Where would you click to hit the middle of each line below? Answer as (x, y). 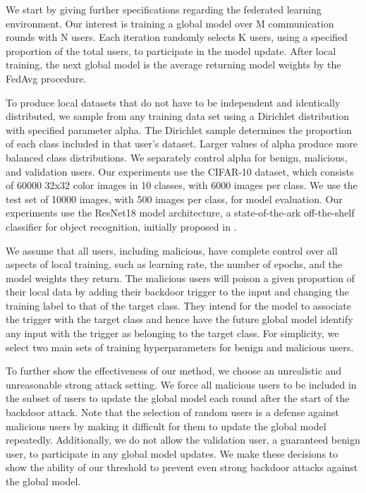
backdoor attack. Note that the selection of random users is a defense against (172, 412)
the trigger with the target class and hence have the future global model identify (179, 319)
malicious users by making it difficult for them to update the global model (166, 426)
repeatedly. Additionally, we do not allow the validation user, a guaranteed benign (183, 440)
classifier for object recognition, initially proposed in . (121, 226)
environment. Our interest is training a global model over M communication (170, 23)
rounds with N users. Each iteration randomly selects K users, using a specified (177, 37)
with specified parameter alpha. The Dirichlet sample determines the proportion (179, 129)
